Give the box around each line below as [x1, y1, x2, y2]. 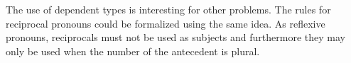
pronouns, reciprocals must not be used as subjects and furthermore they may [6, 30, 345, 45]
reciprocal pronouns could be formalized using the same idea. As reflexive [6, 16, 325, 30]
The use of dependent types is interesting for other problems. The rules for [6, 2, 331, 16]
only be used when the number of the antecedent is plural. [6, 43, 260, 58]
